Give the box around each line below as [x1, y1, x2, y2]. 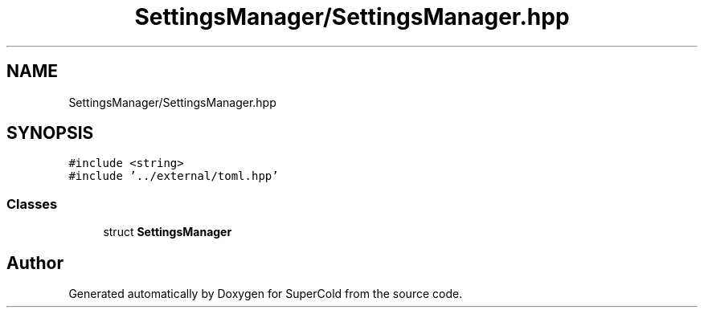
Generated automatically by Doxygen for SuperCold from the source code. [68, 287, 463, 301]
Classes [6, 195, 58, 212]
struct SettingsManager [103, 225, 232, 239]
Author [6, 252, 63, 273]
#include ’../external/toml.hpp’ [68, 169, 279, 183]
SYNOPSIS [6, 123, 94, 144]
